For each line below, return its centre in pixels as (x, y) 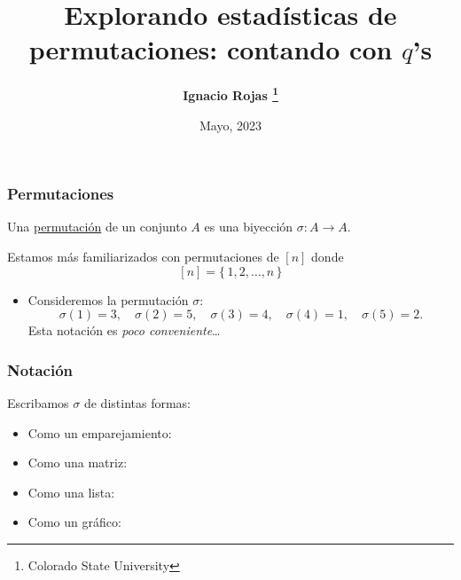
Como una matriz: (78, 462)
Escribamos (38, 403)
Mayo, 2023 (230, 125)
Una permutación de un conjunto (97, 227)
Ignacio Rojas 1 (230, 94)
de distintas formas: (137, 403)
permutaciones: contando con (211, 49)
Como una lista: (71, 492)
